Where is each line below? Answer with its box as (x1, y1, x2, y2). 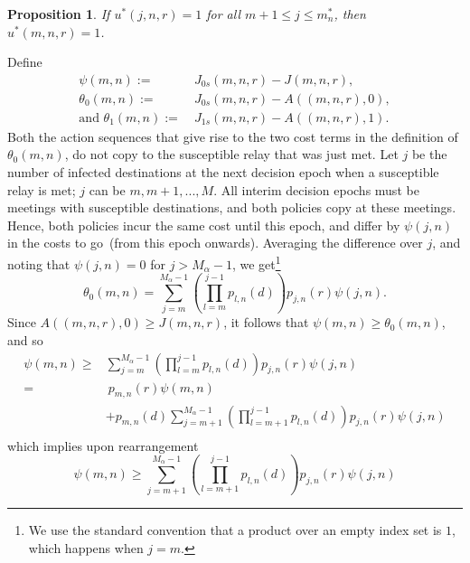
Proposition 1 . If (7, 5, 110, 23)
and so (7, 331, 43, 350)
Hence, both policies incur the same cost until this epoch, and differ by (7, 215, 400, 234)
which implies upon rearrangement (7, 436, 199, 455)
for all (206, 5, 240, 23)
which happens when (28, 538, 144, 557)
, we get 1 (231, 252, 281, 273)
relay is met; (7, 180, 76, 199)
